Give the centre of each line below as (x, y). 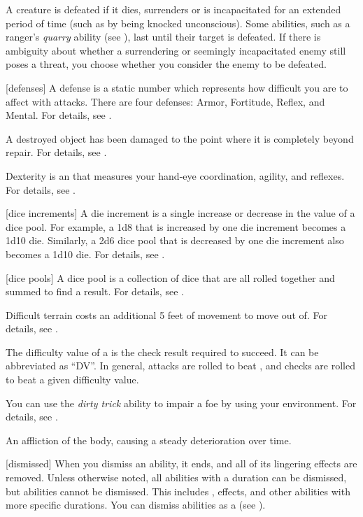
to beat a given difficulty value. (72, 380)
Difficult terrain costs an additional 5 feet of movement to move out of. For (166, 314)
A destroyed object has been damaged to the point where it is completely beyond (180, 138)
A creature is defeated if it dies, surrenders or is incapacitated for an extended (173, 9)
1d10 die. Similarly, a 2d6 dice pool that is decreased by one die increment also (175, 240)
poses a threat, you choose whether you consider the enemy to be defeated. (166, 64)
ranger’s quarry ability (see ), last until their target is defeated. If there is (163, 37)
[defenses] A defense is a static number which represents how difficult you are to (177, 87)
